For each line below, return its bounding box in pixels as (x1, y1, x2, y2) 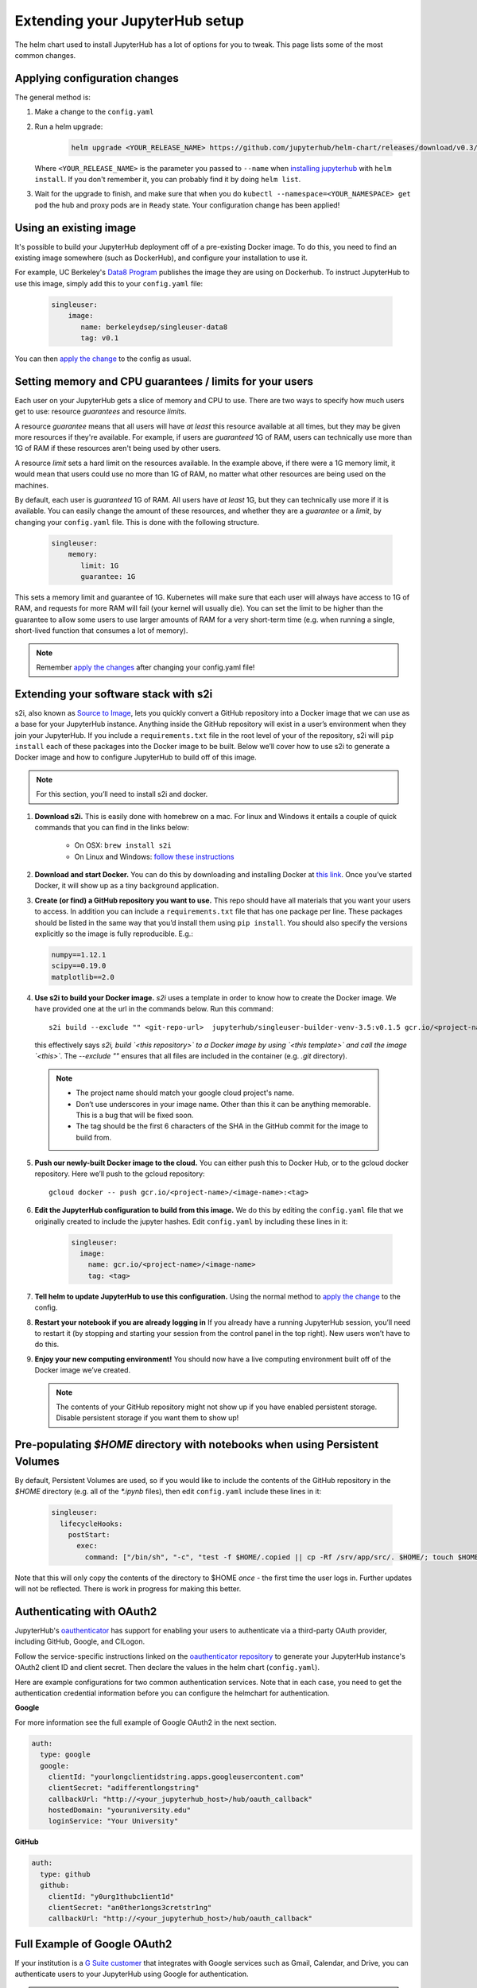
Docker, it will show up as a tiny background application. (34, 881, 219, 891)
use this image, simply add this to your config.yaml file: (14, 278, 204, 288)
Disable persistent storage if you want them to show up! (56, 1413, 239, 1423)
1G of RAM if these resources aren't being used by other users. (14, 444, 222, 453)
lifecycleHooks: (60, 1519, 123, 1528)
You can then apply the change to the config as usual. (14, 354, 192, 363)
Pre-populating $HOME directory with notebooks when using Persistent (14, 1438, 379, 1451)
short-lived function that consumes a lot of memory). (14, 626, 188, 635)
